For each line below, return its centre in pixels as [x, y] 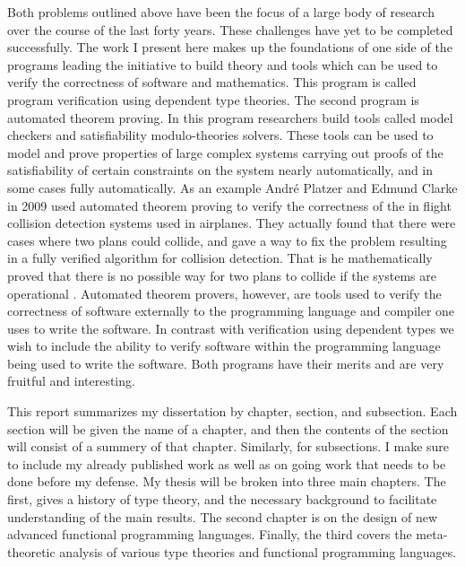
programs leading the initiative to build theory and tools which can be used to [223, 64]
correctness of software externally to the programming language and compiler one [231, 311]
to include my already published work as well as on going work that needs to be [227, 463]
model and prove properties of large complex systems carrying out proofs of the [225, 152]
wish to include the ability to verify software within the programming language [224, 346]
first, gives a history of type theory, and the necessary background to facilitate [222, 499]
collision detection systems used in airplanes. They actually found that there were [232, 223]
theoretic [31, 551]
